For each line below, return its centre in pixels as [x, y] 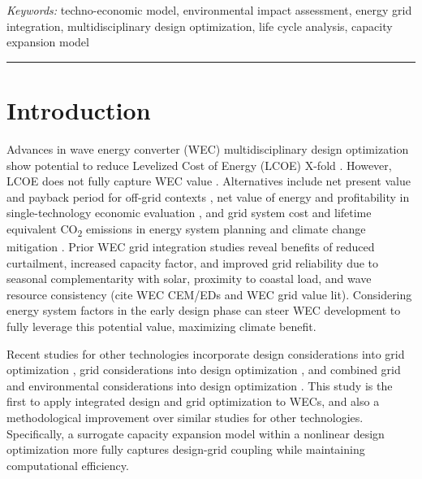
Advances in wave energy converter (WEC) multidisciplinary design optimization [208, 148]
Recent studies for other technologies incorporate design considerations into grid [206, 353]
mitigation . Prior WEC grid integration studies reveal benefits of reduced [191, 246]
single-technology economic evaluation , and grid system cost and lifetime [189, 213]
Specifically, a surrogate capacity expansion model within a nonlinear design [196, 433]
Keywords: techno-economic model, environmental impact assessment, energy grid [209, 10]
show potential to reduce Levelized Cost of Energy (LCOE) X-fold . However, [199, 165]
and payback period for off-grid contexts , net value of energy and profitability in [208, 196]
